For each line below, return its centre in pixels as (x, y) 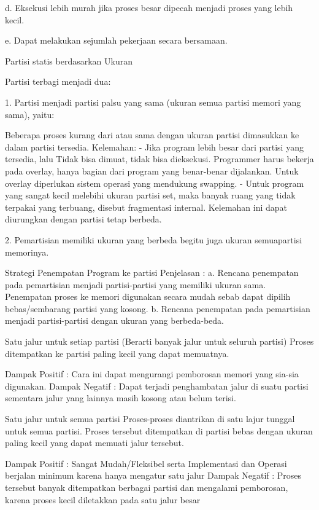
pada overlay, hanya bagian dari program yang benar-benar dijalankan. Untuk (152, 171)
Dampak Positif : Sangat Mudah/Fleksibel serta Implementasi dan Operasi (146, 463)
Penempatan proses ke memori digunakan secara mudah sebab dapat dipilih (148, 296)
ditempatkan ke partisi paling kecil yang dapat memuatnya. (117, 353)
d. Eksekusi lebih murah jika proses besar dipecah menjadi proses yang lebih (149, 7)
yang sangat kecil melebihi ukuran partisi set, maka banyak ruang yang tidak (150, 195)
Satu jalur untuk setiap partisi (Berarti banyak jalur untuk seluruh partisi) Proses (159, 341)
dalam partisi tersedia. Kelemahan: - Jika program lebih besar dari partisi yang (154, 147)
